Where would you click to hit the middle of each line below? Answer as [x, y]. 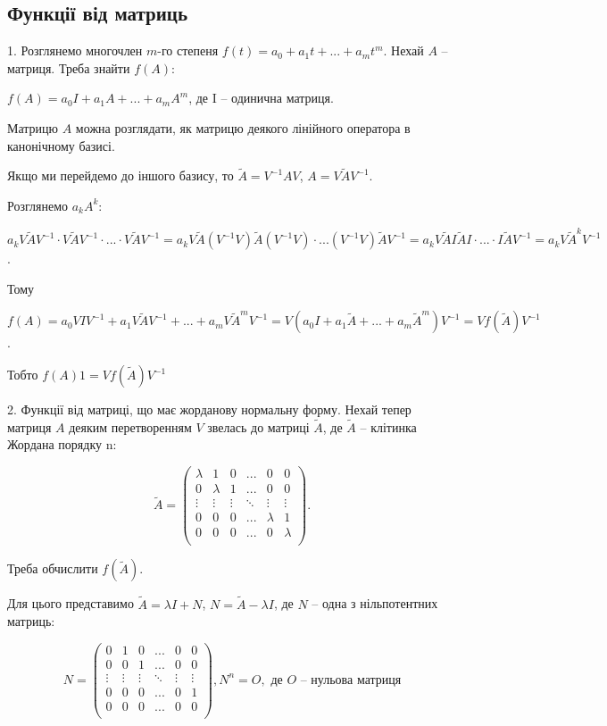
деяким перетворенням [130, 426]
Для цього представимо [71, 603]
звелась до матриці [258, 426]
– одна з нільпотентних [375, 603]
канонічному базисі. [61, 145]
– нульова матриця [351, 680]
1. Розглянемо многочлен [75, 50]
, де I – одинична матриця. [261, 98]
